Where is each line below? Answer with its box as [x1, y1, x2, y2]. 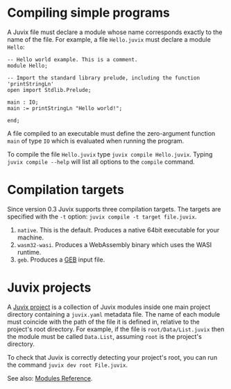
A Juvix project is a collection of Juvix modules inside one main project [7, 303, 210, 311]
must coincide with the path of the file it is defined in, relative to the [7, 317, 200, 326]
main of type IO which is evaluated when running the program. [7, 136, 185, 145]
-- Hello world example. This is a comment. [7, 56, 138, 63]
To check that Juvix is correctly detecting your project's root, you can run [7, 353, 218, 361]
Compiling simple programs [7, 5, 170, 21]
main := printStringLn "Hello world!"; [7, 104, 123, 112]
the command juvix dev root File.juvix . [7, 360, 128, 369]
